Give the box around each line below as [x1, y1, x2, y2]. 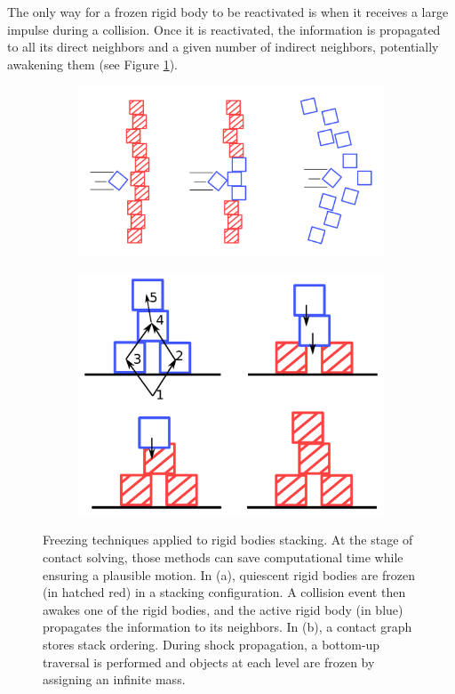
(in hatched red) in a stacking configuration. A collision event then [43, 583, 406, 601]
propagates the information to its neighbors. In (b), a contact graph [43, 617, 412, 636]
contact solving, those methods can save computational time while [43, 548, 403, 567]
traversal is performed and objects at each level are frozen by [43, 652, 375, 671]
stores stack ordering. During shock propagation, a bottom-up [43, 635, 380, 654]
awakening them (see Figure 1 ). [7, 54, 179, 73]
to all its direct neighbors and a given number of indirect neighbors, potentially [7, 37, 439, 56]
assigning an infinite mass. [43, 670, 186, 689]
